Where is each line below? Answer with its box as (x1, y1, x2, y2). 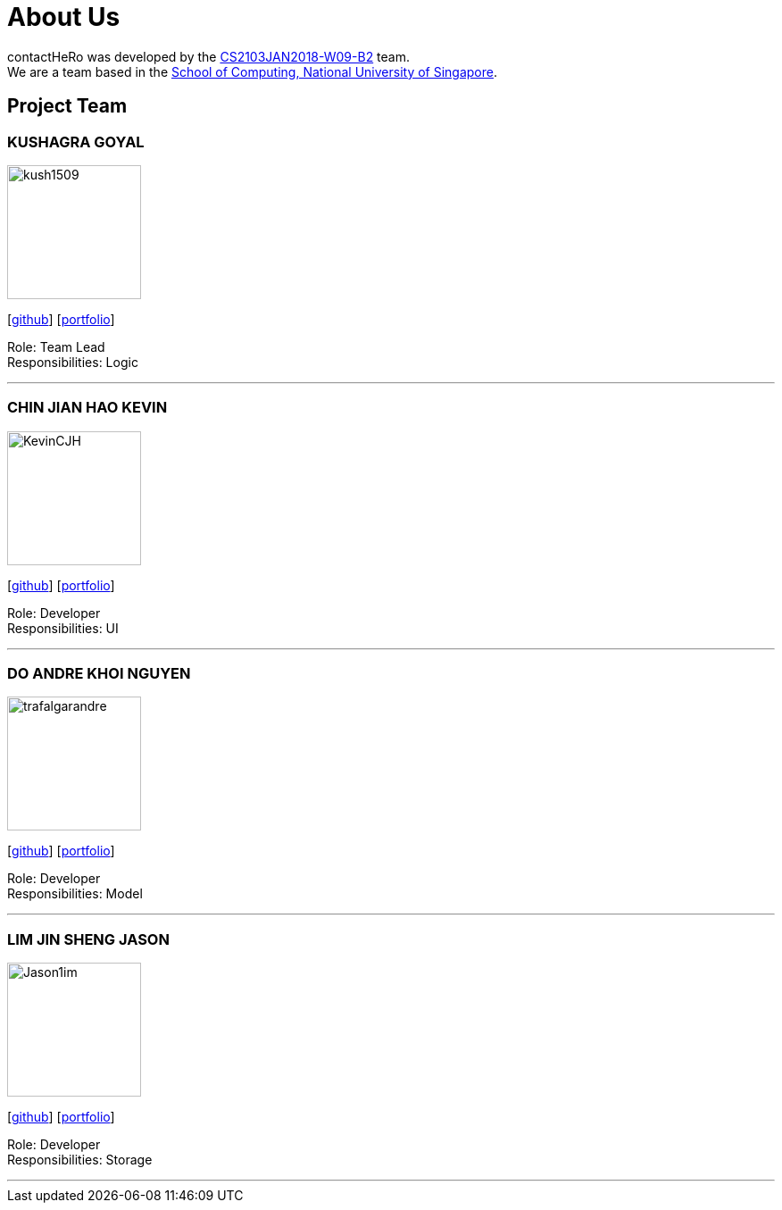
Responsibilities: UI (7, 620, 119, 636)
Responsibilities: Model (7, 886, 143, 902)
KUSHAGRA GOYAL (7, 132, 145, 151)
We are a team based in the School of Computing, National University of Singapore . (7, 63, 498, 79)
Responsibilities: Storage (7, 1152, 153, 1168)
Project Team (7, 95, 128, 118)
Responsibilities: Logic (7, 354, 138, 370)
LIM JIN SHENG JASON (7, 930, 170, 948)
